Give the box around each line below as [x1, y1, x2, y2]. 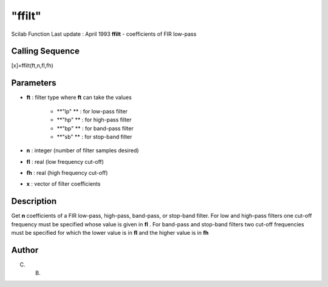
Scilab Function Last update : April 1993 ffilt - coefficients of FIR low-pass [11, 30, 197, 38]
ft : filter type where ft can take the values [26, 94, 132, 101]
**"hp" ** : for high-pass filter [56, 116, 132, 124]
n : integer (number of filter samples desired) [26, 147, 139, 154]
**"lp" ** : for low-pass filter [56, 107, 128, 115]
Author [11, 245, 39, 255]
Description [11, 196, 57, 206]
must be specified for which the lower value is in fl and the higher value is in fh [11, 229, 209, 237]
